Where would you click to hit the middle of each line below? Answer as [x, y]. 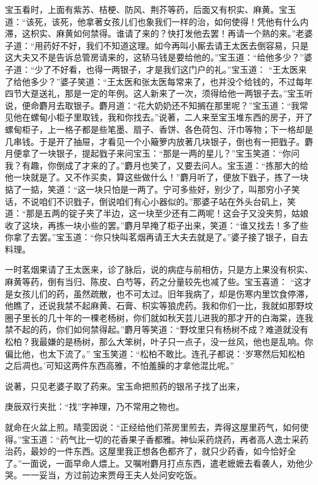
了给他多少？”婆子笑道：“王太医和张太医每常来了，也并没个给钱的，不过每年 [159, 81]
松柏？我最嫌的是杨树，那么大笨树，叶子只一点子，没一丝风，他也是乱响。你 [159, 342]
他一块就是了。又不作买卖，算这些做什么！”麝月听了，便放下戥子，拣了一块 [157, 177]
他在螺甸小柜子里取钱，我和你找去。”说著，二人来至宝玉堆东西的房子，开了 [163, 117]
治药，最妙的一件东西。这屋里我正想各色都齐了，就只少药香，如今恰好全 [150, 451]
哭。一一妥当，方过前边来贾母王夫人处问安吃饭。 [103, 475]
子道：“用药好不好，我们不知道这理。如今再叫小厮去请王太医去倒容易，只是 [157, 45]
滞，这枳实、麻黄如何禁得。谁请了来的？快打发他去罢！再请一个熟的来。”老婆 [159, 33]
